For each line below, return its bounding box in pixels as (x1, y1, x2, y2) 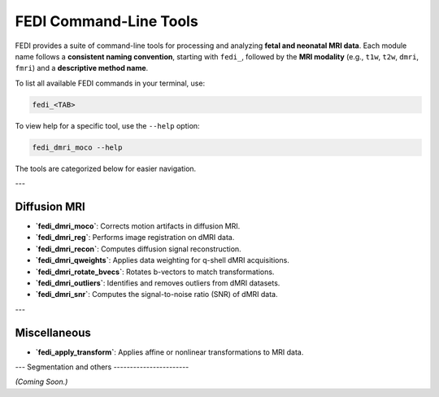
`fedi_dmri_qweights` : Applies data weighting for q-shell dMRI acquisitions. (35, 255, 290, 265)
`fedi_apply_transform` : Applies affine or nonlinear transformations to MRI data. (35, 347, 304, 357)
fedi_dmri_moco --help (32, 142, 123, 152)
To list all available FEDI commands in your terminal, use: (15, 78, 206, 88)
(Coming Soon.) (15, 377, 68, 386)
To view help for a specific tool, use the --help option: (15, 120, 200, 130)
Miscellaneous (15, 325, 91, 339)
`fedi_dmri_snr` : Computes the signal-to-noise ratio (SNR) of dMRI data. (35, 290, 278, 299)
